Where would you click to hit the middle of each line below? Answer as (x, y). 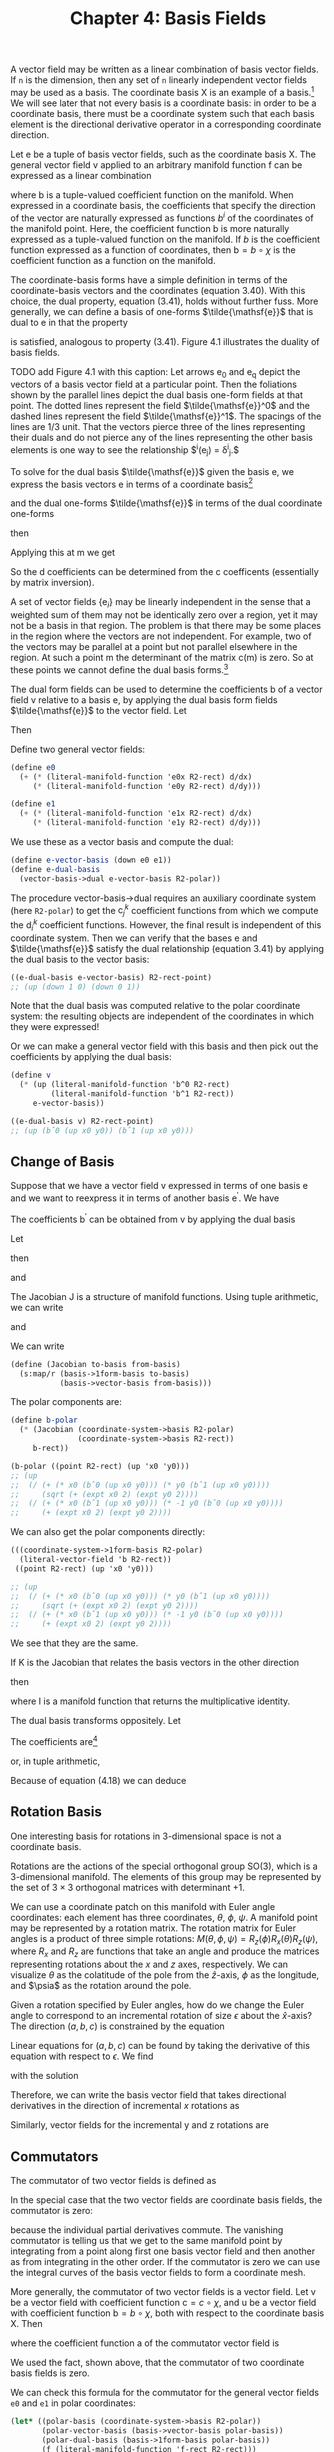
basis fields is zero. (50, 2373)
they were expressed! (55, 1027)
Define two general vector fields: (78, 749)
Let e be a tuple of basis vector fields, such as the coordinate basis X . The (163, 154)
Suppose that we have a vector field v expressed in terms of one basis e (159, 1186)
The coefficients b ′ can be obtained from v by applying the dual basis (153, 1218)
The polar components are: (66, 1402)
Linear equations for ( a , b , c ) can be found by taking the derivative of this (160, 2046)
